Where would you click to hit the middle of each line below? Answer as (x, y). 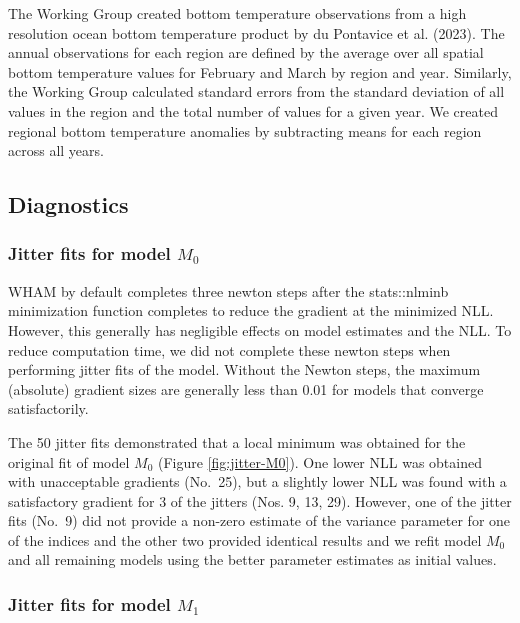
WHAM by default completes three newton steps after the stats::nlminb (228, 290)
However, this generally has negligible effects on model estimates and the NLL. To (260, 329)
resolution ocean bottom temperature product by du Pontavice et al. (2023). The (256, 32)
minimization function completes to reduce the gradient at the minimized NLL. (251, 310)
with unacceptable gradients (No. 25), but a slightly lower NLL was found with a (257, 481)
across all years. (56, 150)
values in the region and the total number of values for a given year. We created (253, 110)
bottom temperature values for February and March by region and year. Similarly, (260, 71)
